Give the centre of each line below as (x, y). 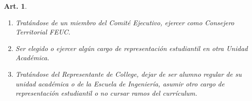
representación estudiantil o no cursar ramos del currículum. (106, 93)
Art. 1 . (15, 6)
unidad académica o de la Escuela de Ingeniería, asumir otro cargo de (120, 83)
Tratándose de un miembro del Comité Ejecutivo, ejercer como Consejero (125, 22)
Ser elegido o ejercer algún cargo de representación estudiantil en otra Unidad (132, 48)
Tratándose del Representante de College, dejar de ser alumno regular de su (128, 74)
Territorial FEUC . (43, 32)
